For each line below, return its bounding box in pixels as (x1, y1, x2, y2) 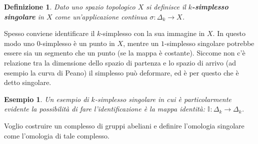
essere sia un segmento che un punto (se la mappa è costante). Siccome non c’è (4, 47, 245, 58)
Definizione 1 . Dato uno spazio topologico (4, 1, 135, 11)
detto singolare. (4, 77, 51, 87)
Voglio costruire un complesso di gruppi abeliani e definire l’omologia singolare (4, 120, 244, 130)
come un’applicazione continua (54, 11, 147, 21)
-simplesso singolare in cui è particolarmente (94, 93, 231, 104)
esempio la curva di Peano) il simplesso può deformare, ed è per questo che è (4, 67, 239, 77)
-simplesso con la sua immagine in (100, 28, 205, 38)
